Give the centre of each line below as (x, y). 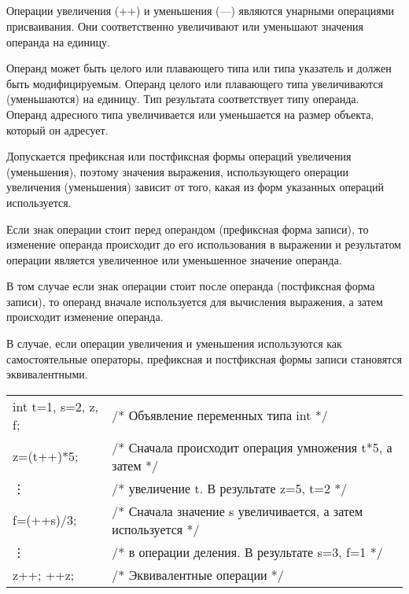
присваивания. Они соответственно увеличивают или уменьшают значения (185, 26)
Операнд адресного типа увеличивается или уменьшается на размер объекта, (190, 114)
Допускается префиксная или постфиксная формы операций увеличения (179, 156)
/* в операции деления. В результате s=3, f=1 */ (247, 552)
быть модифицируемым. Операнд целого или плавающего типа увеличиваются (195, 83)
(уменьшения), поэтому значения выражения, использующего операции (177, 171)
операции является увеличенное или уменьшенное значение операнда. (174, 259)
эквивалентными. (47, 374)
